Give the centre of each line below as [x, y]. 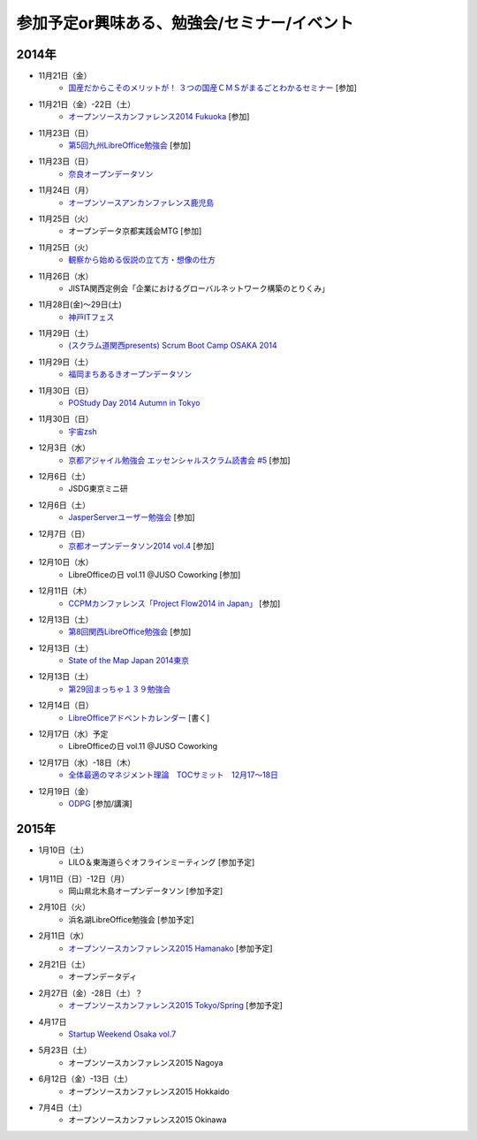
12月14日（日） [66, 705]
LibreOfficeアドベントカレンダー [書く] [139, 717]
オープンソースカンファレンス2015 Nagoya [146, 1062]
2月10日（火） [64, 907]
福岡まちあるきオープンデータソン [130, 374]
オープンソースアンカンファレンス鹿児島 [141, 203]
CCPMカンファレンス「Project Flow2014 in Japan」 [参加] [174, 603]
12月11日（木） [65, 591]
